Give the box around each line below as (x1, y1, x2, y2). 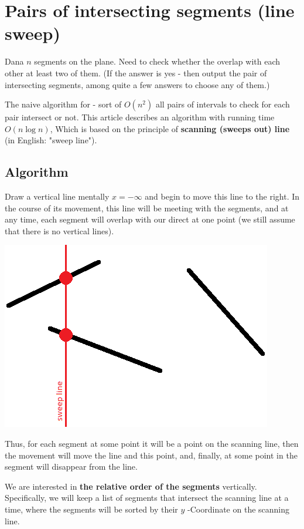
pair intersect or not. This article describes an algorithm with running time (5, 111, 275, 123)
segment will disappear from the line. (5, 460, 138, 473)
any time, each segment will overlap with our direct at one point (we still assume (5, 213, 295, 225)
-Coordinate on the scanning (187, 503, 290, 515)
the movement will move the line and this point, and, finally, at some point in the (5, 449, 298, 461)
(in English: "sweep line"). (5, 134, 97, 146)
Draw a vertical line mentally (5, 190, 110, 203)
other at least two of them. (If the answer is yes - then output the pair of (5, 66, 267, 79)
